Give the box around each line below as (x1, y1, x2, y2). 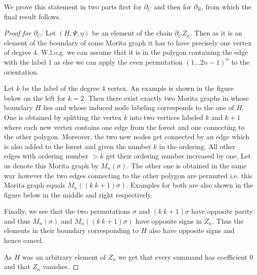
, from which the (201, 1, 252, 11)
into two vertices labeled (129, 112, 204, 122)
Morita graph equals (4, 180, 65, 190)
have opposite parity (191, 206, 253, 216)
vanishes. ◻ (43, 261, 79, 272)
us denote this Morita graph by (4, 160, 99, 170)
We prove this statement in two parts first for (4, 1, 142, 11)
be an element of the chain (92, 28, 172, 38)
